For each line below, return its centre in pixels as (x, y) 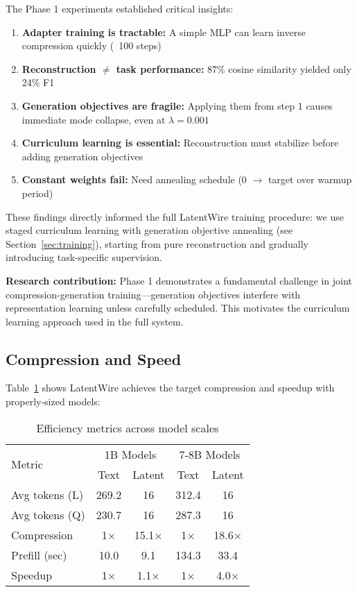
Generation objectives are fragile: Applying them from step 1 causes (177, 105)
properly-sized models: (53, 401)
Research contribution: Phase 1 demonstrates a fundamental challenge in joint (179, 280)
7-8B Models (210, 454)
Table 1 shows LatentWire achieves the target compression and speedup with (170, 388)
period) (37, 193)
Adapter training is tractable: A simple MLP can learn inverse (164, 32)
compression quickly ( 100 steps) (92, 45)
